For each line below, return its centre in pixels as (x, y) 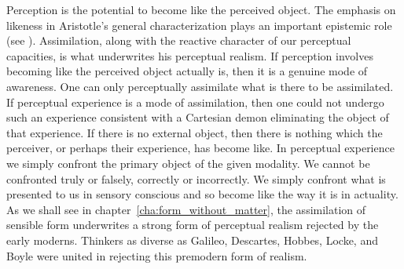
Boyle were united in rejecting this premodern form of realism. (157, 255)
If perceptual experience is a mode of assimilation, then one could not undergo (195, 102)
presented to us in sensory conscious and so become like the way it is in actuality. (202, 194)
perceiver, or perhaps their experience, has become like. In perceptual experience (200, 148)
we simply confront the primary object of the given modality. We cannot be (188, 163)
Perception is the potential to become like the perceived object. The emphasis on (201, 9)
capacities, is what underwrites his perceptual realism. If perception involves (190, 55)
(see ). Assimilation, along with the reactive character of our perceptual (179, 40)
